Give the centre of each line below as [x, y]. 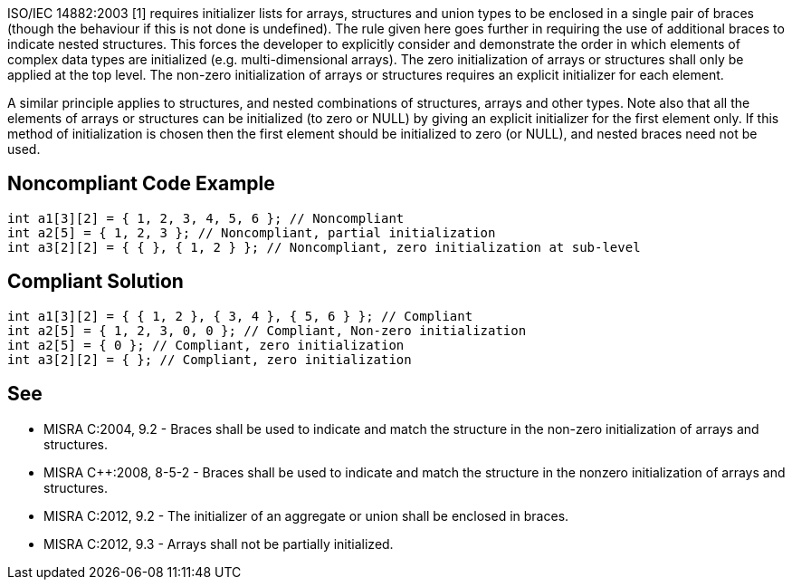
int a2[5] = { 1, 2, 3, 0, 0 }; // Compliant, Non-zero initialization [267, 330]
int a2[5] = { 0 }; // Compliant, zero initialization [206, 345]
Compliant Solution [95, 282]
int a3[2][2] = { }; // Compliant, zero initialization [210, 359]
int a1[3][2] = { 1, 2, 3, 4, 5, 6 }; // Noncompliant [206, 218]
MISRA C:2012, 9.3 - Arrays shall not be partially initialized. [219, 544]
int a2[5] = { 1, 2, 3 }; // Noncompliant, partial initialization [252, 232]
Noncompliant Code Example [141, 184]
